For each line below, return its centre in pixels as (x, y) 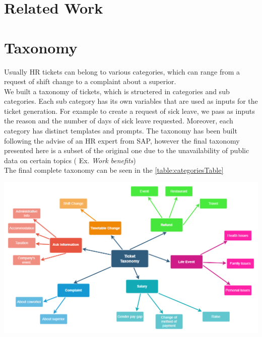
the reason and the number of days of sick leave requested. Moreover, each (119, 121)
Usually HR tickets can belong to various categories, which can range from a (122, 71)
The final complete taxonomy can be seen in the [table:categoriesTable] (114, 170)
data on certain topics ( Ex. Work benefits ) (70, 160)
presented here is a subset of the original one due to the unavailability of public (127, 150)
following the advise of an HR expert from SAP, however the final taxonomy (122, 140)
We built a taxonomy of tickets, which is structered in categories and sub (117, 91)
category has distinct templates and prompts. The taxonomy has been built (121, 131)
